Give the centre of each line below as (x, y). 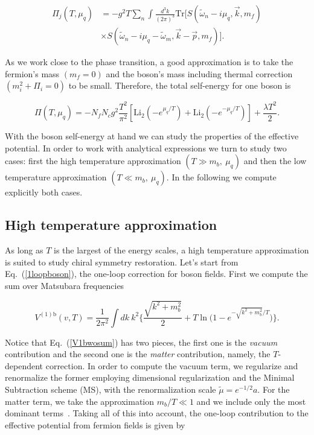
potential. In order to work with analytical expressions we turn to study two (146, 148)
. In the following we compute (221, 177)
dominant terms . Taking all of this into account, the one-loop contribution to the (157, 413)
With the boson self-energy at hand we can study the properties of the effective (152, 136)
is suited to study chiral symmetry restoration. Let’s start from (122, 262)
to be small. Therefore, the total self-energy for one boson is (180, 85)
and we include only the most (251, 401)
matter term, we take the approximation (80, 401)
